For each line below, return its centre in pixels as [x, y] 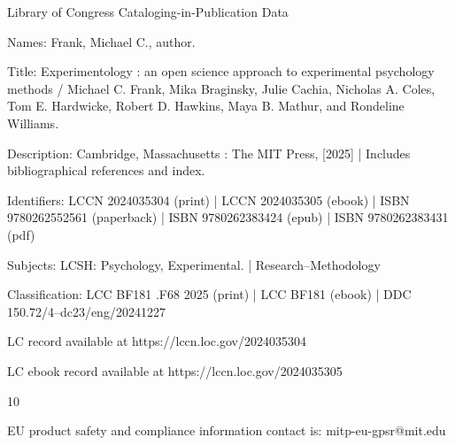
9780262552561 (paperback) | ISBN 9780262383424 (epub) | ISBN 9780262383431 [228, 217]
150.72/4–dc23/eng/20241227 [86, 311]
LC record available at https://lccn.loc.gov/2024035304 [157, 341]
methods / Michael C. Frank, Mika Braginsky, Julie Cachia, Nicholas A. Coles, [221, 88]
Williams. [33, 123]
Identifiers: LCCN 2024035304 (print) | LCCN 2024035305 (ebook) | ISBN [208, 199]
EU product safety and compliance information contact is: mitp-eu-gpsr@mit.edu [227, 430]
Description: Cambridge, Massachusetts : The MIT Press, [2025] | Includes [209, 153]
